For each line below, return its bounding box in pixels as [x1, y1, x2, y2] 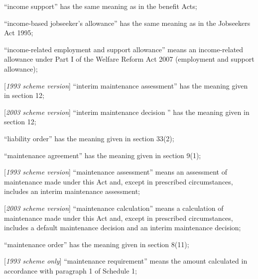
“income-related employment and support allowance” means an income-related [4, 44, 244, 54]
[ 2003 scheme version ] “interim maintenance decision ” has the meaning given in [4, 106, 250, 117]
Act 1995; [4, 27, 33, 38]
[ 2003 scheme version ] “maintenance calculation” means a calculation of [4, 202, 224, 213]
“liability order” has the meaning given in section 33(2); [4, 133, 174, 143]
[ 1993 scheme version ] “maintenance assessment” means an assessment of [4, 167, 227, 177]
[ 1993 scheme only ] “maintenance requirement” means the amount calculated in [4, 256, 248, 266]
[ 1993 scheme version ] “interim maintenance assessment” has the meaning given [4, 80, 248, 91]
